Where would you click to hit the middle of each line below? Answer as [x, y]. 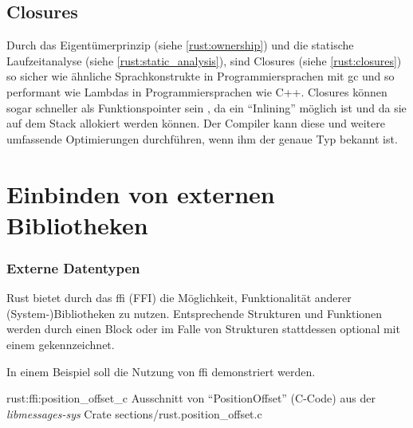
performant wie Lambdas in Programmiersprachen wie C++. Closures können [197, 91]
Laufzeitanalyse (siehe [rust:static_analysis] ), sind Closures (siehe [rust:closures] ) [204, 60]
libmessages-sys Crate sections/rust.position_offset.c [134, 413]
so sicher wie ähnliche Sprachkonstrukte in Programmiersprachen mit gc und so [201, 76]
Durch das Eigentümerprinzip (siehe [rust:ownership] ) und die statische [180, 45]
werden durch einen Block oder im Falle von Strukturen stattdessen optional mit [203, 329]
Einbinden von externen [141, 193]
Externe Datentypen [73, 267]
